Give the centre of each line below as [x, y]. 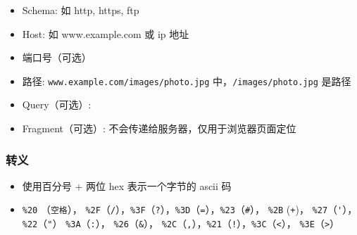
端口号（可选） [57, 57]
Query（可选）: [57, 104]
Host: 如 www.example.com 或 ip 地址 [106, 33]
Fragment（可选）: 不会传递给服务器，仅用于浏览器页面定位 [159, 128]
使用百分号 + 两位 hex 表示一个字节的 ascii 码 [127, 185]
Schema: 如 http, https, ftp [81, 10]
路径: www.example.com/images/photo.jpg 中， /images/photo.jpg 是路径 [187, 81]
